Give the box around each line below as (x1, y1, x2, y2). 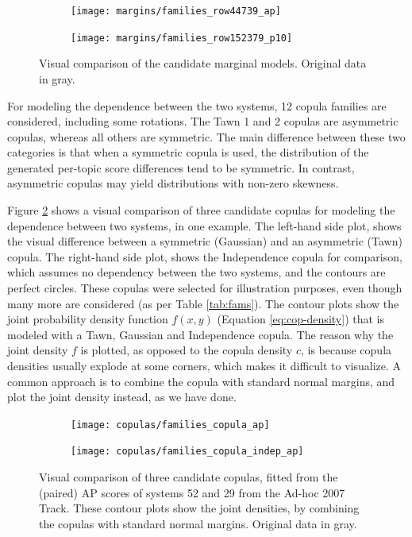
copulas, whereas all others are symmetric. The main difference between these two (7, 128, 406, 145)
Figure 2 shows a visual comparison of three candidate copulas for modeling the (7, 202, 395, 218)
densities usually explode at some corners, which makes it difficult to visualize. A (7, 357, 402, 373)
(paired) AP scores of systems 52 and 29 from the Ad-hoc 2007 (39, 484, 345, 500)
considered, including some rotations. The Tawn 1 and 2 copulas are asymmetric (7, 113, 399, 129)
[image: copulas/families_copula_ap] (71, 419, 270, 431)
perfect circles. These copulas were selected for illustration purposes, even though (7, 280, 402, 296)
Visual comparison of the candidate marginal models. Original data (39, 55, 367, 71)
